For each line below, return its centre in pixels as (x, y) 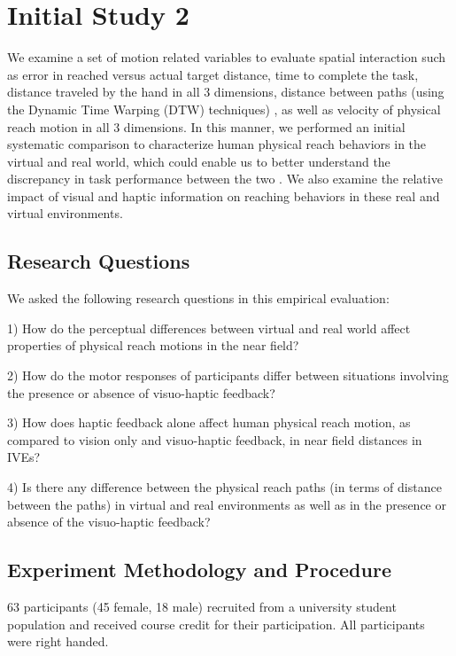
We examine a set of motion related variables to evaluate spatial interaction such (227, 57)
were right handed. (58, 641)
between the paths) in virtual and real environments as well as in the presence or (227, 504)
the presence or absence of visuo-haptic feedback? (141, 392)
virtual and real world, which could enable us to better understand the (199, 161)
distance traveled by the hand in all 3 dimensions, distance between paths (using (226, 92)
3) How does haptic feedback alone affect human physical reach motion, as (209, 422)
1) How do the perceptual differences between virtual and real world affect (209, 328)
